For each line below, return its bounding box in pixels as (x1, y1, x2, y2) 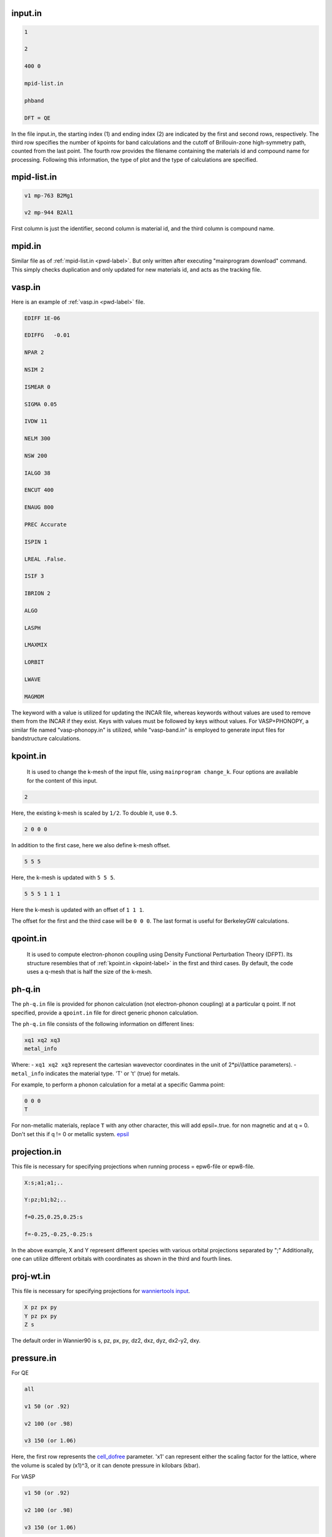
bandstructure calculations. (11, 735, 81, 742)
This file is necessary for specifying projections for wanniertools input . (11, 1287, 191, 1295)
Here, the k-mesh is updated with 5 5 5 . (11, 874, 116, 881)
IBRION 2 (24, 590, 51, 597)
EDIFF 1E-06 (24, 314, 61, 322)
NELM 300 (24, 435, 51, 442)
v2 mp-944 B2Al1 (24, 209, 74, 216)
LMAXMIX (24, 641, 47, 649)
